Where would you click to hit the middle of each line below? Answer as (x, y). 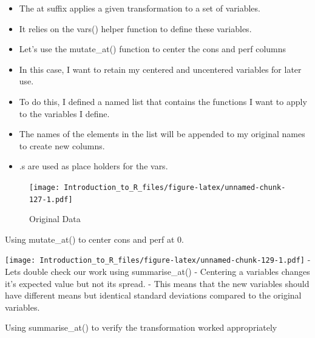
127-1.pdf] (51, 199)
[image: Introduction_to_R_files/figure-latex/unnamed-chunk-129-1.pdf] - (158, 259)
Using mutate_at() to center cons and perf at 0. (94, 239)
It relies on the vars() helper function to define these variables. (135, 28)
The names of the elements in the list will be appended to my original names (162, 134)
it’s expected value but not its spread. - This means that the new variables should (157, 283)
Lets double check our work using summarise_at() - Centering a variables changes (157, 272)
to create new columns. (62, 145)
